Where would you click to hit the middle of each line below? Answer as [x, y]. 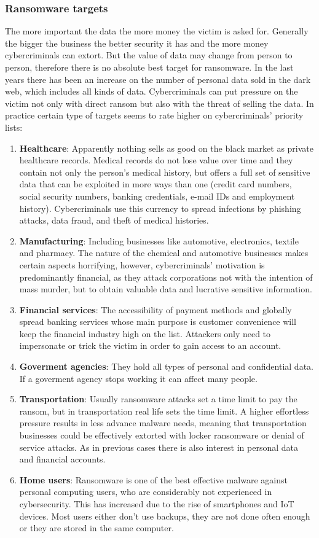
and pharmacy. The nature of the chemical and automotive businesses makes [164, 253]
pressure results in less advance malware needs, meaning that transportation [163, 423]
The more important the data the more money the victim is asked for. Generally [157, 31]
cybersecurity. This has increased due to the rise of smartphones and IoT [157, 504]
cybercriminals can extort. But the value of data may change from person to [149, 55]
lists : [14, 127]
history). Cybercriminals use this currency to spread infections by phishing [160, 208]
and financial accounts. [62, 459]
